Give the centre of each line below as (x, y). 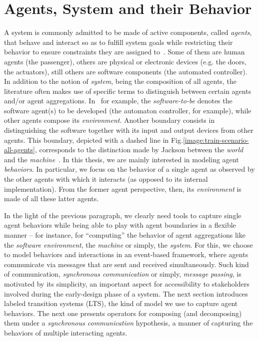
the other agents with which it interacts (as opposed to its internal (106, 179)
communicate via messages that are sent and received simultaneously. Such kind (126, 264)
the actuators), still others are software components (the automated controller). (126, 71)
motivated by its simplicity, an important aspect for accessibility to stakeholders (127, 283)
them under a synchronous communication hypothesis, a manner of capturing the (128, 323)
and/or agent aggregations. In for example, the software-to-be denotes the (118, 101)
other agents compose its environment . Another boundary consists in (109, 120)
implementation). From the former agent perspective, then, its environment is (123, 188)
